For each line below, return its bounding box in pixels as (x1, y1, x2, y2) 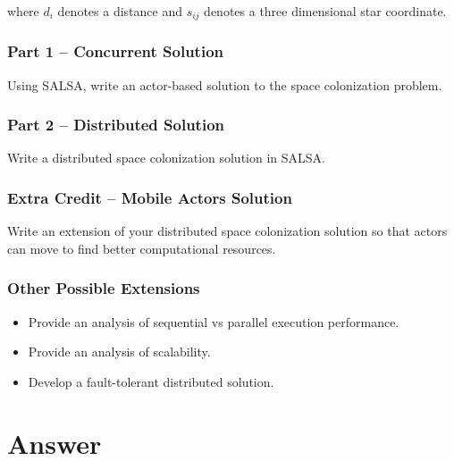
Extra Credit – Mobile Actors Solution (7, 187, 292, 208)
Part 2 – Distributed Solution (7, 113, 225, 136)
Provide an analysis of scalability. (28, 342, 211, 361)
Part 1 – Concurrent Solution (7, 40, 223, 63)
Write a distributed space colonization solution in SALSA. (7, 148, 325, 167)
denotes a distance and (57, 2, 182, 20)
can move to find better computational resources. (7, 239, 276, 257)
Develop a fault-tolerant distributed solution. (28, 372, 274, 390)
